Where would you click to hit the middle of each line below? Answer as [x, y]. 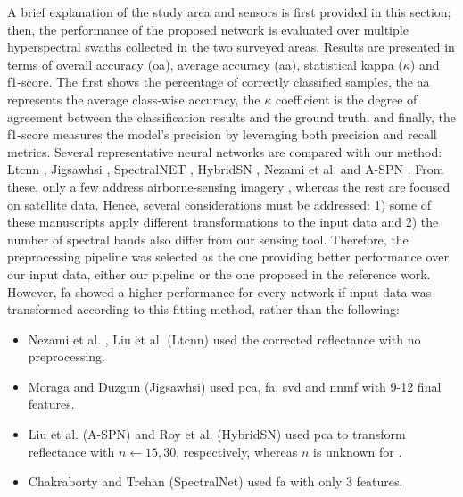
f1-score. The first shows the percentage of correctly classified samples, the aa [219, 82]
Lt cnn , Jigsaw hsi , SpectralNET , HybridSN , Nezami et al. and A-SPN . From [226, 169]
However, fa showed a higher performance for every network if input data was [219, 291]
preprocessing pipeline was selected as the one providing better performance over [228, 257]
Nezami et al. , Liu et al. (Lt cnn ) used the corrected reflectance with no [224, 339]
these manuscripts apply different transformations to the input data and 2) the [223, 222]
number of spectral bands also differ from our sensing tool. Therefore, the [208, 239]
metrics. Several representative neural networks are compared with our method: [225, 151]
